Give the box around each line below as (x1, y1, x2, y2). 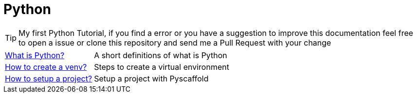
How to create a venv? (5, 62, 87, 72)
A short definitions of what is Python (94, 50, 227, 60)
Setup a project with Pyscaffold (94, 73, 209, 83)
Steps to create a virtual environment (94, 62, 229, 72)
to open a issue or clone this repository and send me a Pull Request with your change (18, 37, 331, 48)
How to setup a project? (5, 73, 92, 83)
